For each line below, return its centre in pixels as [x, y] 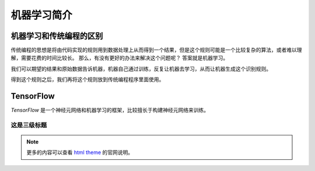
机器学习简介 [42, 15]
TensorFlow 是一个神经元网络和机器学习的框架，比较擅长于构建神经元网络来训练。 [110, 110]
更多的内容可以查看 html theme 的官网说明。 [80, 152]
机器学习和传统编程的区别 [57, 36]
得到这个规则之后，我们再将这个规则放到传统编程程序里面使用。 [87, 79]
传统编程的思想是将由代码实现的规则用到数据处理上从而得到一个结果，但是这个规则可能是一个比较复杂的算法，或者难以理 [156, 50]
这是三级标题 [29, 125]
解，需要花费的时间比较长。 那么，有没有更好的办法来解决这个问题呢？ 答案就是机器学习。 [120, 58]
